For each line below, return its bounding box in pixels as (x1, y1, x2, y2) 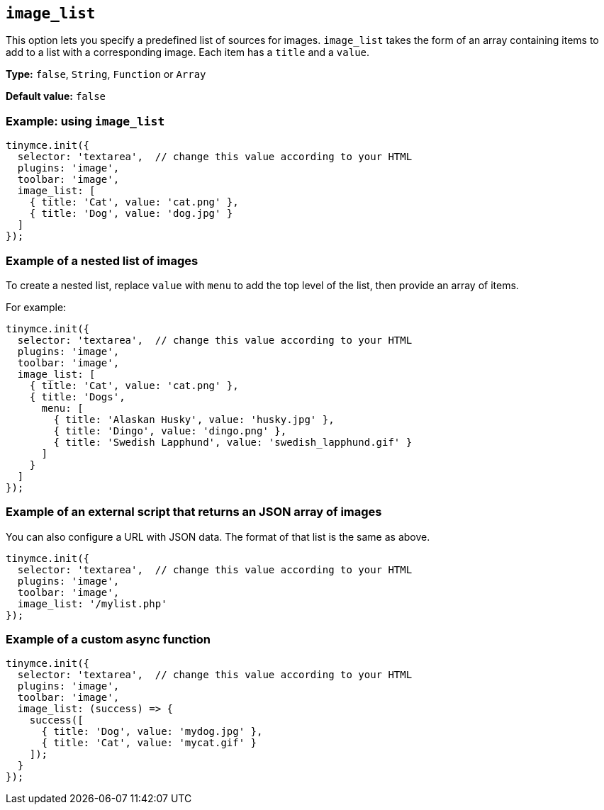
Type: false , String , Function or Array (6, 68, 206, 81)
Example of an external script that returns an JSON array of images (6, 505, 382, 519)
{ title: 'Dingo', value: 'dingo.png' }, (53, 424, 287, 437)
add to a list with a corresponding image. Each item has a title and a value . (6, 46, 370, 59)
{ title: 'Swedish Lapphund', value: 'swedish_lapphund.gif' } (53, 436, 413, 448)
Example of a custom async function (6, 632, 211, 647)
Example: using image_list (6, 113, 165, 128)
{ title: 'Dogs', (29, 390, 125, 403)
